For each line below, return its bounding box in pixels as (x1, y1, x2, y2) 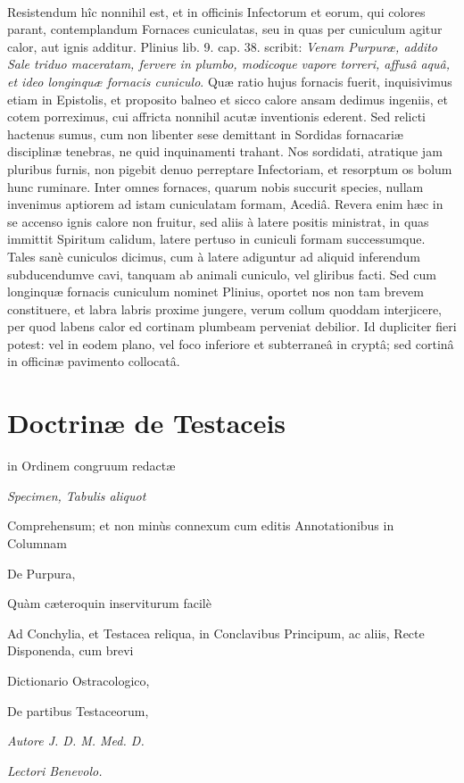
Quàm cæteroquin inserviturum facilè (7, 594, 211, 612)
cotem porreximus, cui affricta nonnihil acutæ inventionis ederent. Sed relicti (7, 107, 426, 126)
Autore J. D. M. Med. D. (7, 731, 145, 750)
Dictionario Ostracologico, (7, 671, 150, 689)
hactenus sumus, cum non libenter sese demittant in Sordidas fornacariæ (7, 124, 403, 143)
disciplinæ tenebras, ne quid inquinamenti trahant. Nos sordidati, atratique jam (7, 142, 443, 161)
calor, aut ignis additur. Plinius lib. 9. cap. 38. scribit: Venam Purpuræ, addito (7, 37, 437, 55)
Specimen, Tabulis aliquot (7, 486, 146, 504)
